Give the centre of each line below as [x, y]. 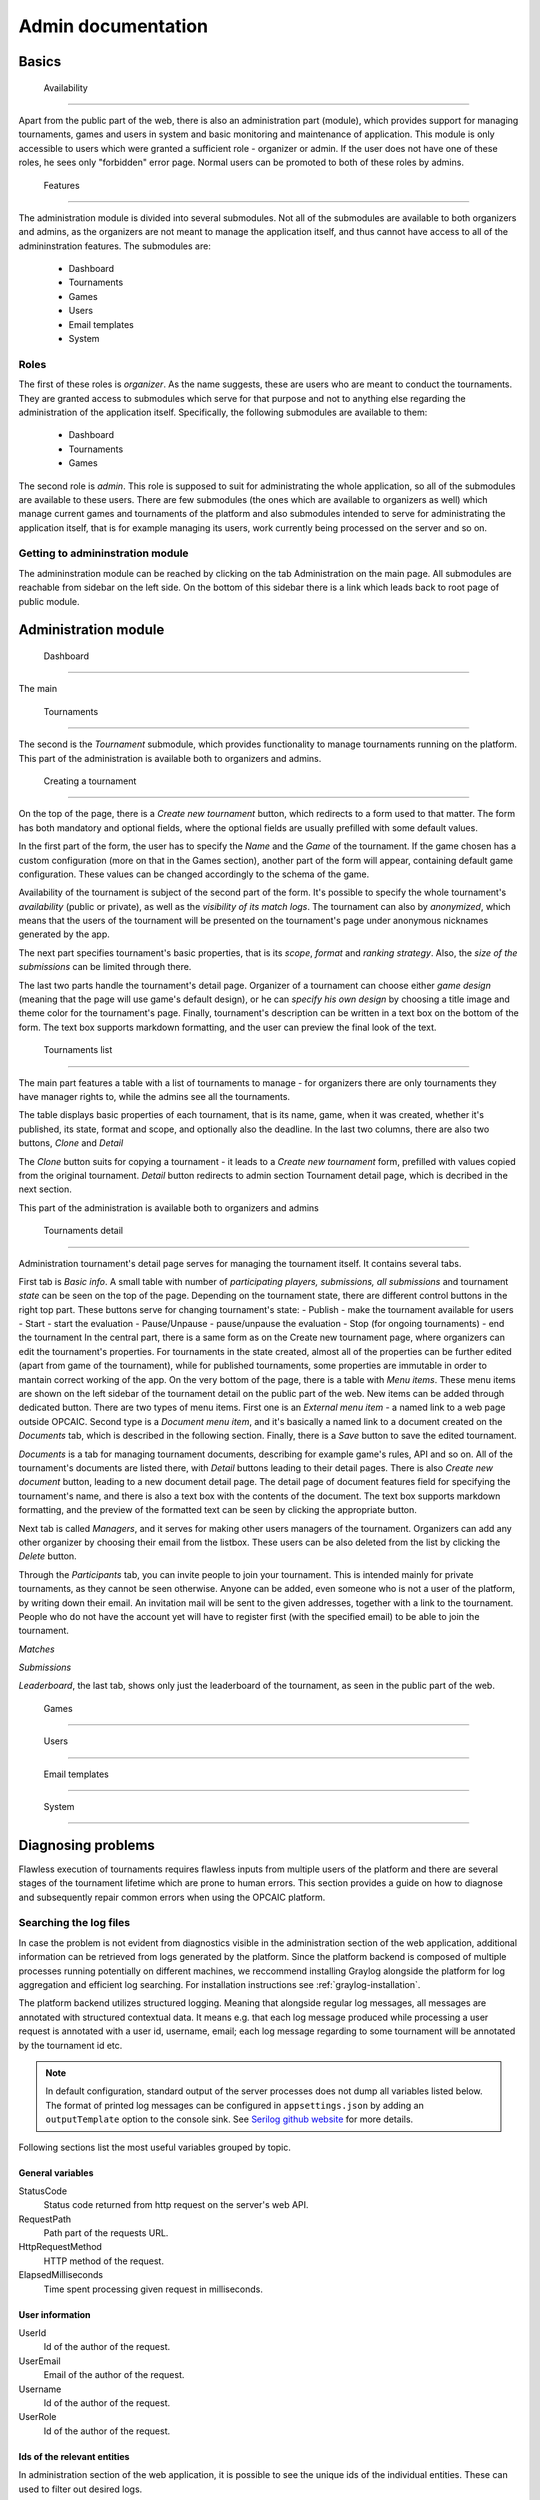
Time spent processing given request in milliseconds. [153, 2289]
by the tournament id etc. [70, 2045]
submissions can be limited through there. [105, 967]
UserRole [37, 2417]
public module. [49, 601]
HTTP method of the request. [104, 2261]
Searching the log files [74, 1923]
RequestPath [45, 2219]
